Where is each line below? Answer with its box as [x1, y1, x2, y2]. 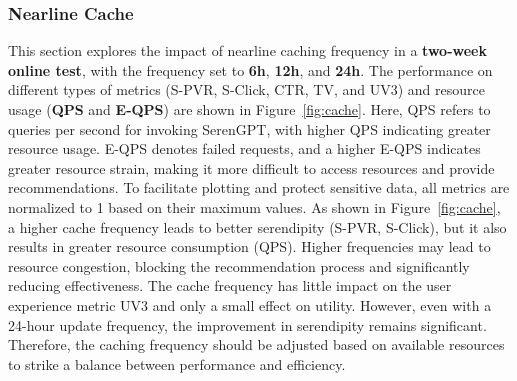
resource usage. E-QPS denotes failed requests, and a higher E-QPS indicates [8, 138, 481, 159]
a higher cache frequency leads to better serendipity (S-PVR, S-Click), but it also [8, 216, 507, 237]
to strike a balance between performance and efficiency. [8, 353, 346, 374]
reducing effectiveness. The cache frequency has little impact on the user [8, 275, 452, 296]
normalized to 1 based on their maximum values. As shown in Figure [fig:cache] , [8, 196, 501, 217]
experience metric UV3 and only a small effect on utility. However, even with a [8, 294, 492, 315]
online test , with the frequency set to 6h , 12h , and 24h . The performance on [8, 59, 493, 80]
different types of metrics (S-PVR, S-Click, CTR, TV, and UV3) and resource [8, 79, 485, 100]
